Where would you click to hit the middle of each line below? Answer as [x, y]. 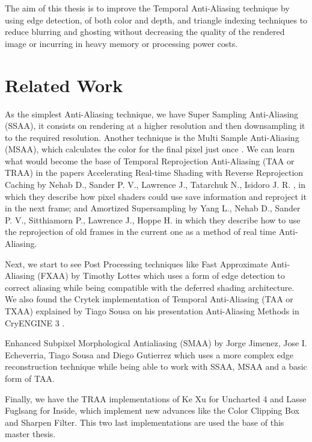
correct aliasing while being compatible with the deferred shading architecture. [150, 287]
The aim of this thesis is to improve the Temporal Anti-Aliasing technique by [147, 8]
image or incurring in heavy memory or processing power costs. [121, 43]
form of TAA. [30, 378]
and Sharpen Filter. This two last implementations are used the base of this [145, 422]
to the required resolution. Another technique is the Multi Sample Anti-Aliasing [152, 137]
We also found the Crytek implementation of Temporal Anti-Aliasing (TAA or [149, 299]
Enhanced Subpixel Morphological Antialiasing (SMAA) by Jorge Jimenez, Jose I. [156, 343]
